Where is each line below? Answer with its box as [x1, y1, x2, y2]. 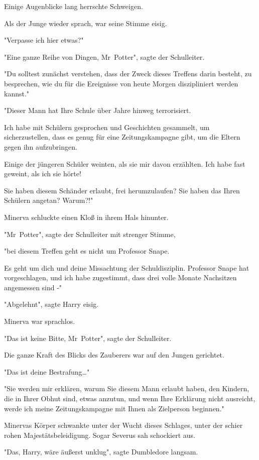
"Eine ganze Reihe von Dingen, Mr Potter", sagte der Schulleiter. [4, 51, 205, 62]
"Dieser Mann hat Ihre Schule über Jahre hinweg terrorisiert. [4, 105, 191, 116]
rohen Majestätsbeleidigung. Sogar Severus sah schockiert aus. [4, 429, 195, 440]
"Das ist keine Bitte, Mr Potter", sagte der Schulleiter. [4, 332, 172, 343]
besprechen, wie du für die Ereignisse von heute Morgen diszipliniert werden [4, 78, 238, 88]
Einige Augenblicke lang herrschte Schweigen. [4, 1, 143, 11]
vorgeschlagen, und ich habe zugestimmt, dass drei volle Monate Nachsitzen [4, 272, 237, 283]
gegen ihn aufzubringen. [4, 141, 77, 152]
